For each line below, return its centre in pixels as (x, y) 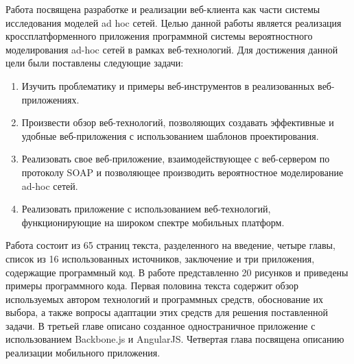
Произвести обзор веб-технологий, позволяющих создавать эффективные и (178, 122)
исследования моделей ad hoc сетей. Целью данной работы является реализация (174, 22)
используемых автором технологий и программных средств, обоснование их (164, 299)
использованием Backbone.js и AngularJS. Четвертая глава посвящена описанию (175, 339)
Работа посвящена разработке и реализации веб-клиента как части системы (163, 9)
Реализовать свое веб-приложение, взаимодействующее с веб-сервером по (176, 159)
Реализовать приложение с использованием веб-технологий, (146, 209)
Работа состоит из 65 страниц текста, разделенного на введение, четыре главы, (170, 245)
